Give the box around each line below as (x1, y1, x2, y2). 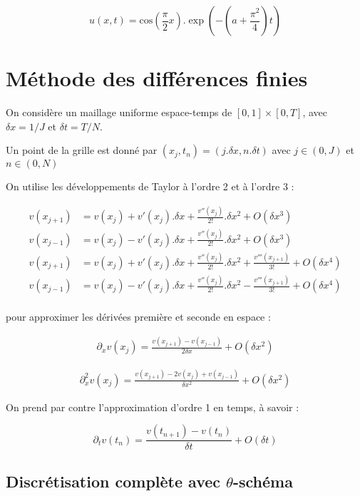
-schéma (232, 470, 293, 492)
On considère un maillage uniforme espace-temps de (6, 105, 232, 120)
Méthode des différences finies (6, 63, 308, 93)
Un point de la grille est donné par (6, 143, 158, 157)
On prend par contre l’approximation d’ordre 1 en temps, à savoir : (6, 399, 299, 414)
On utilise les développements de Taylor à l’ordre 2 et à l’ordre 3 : (6, 179, 294, 194)
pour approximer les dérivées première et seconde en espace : (6, 309, 271, 324)
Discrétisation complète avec (6, 470, 221, 492)
